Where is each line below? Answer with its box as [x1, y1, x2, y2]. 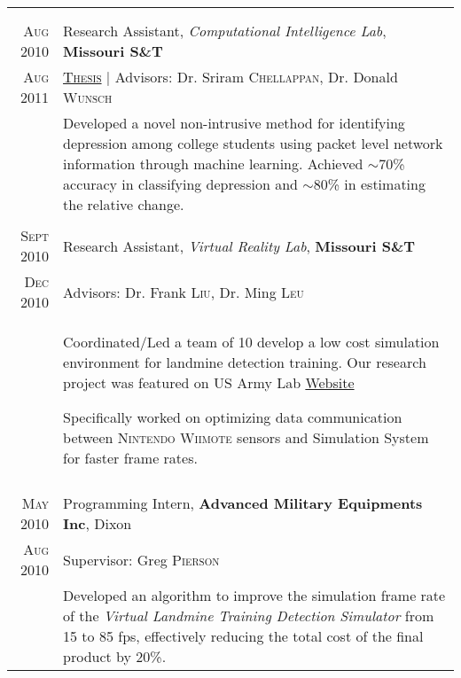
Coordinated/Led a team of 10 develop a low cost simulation [63, 331, 440, 352]
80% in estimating [313, 174, 426, 194]
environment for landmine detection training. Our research [63, 352, 426, 372]
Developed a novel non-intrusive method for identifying [63, 113, 405, 133]
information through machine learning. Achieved [63, 153, 363, 174]
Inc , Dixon [63, 513, 132, 534]
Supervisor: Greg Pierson [63, 549, 220, 570]
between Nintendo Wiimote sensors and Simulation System [63, 427, 429, 448]
